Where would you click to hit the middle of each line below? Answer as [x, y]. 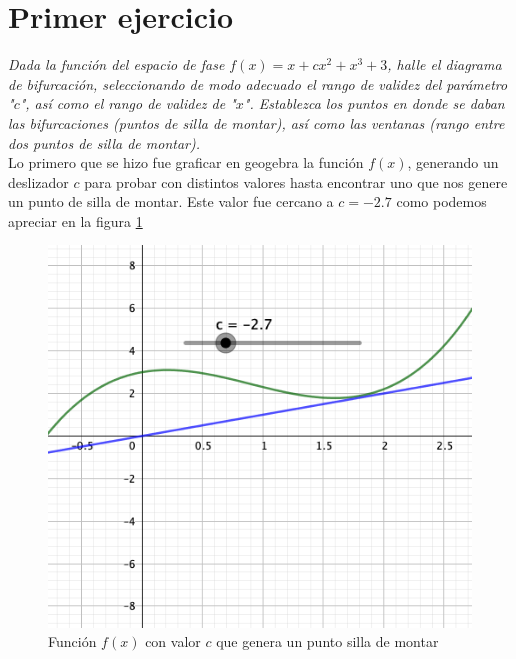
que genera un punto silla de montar [327, 641]
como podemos [441, 201]
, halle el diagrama [444, 64]
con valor [173, 641]
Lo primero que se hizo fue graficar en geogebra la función [186, 162]
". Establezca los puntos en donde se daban [374, 103]
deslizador [38, 181]
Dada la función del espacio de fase [116, 64]
